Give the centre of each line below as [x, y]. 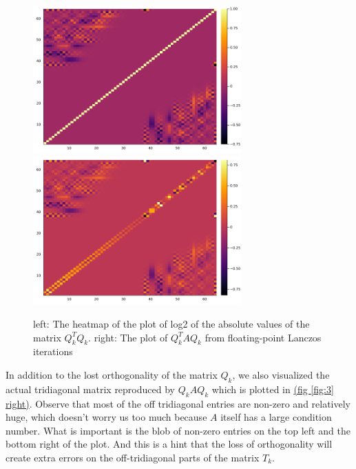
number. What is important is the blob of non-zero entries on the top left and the [178, 430]
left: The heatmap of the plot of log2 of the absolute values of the [171, 323]
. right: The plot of [128, 337]
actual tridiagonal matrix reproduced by [90, 389]
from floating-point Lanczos [263, 337]
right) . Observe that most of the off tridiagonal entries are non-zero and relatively [178, 403]
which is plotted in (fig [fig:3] [273, 389]
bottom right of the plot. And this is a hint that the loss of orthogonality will [169, 444]
